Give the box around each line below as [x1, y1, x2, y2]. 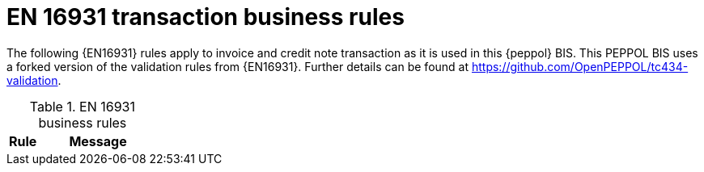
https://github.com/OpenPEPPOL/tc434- [471, 59, 689, 73]
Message [69, 132, 127, 149]
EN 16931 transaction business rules [6, 3, 405, 31]
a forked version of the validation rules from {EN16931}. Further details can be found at [6, 59, 469, 73]
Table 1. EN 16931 [29, 98, 135, 115]
